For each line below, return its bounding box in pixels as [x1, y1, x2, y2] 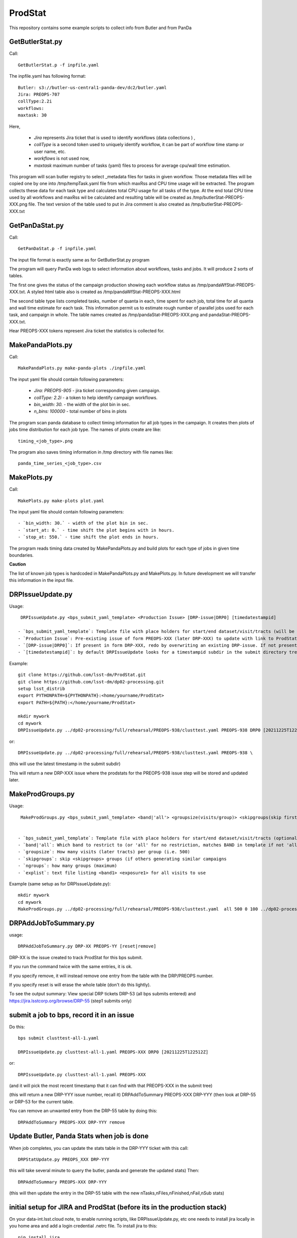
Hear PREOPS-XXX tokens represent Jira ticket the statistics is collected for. [9, 328, 165, 334]
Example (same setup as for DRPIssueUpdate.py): [9, 881, 111, 887]
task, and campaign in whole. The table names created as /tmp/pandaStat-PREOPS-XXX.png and [9, 312, 208, 318]
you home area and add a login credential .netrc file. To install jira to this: [9, 1223, 157, 1229]
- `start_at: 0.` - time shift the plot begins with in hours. [18, 527, 175, 533]
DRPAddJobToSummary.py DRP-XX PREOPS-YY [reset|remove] [18, 943, 156, 949]
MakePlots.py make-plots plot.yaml [18, 498, 104, 504]
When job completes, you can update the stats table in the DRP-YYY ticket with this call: [9, 1145, 189, 1151]
